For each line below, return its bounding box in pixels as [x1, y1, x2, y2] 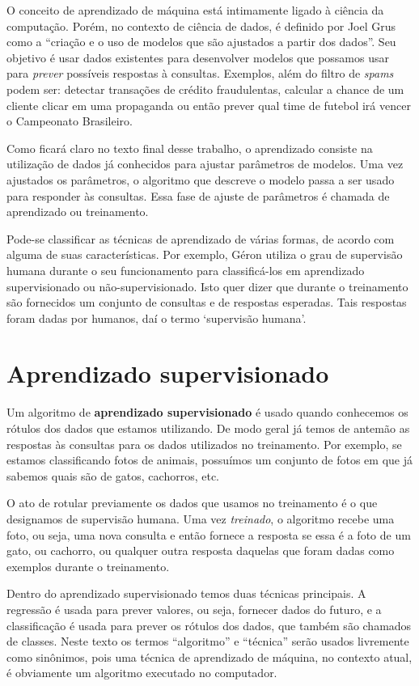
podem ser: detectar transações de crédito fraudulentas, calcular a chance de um [6, 80, 404, 97]
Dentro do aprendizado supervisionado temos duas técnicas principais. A [6, 585, 366, 602]
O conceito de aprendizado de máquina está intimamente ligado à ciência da [6, 2, 384, 18]
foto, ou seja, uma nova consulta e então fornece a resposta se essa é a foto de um [6, 526, 411, 543]
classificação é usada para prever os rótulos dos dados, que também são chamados [6, 616, 412, 633]
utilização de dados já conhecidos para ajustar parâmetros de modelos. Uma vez [6, 155, 404, 172]
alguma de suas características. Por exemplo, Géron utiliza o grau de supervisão [6, 246, 403, 263]
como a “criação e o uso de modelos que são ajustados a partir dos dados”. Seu [6, 33, 396, 50]
